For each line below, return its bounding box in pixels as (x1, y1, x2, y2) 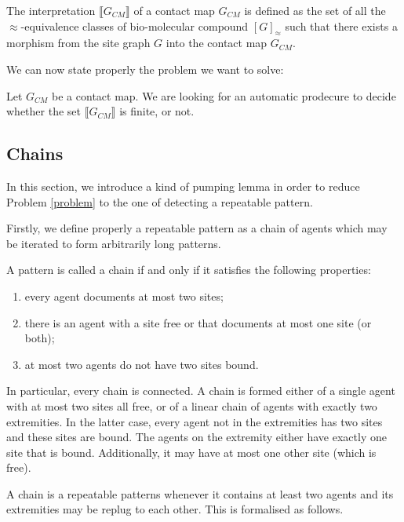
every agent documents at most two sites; (24, 287, 224, 304)
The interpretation (6, 2, 96, 18)
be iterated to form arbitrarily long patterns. (6, 235, 221, 251)
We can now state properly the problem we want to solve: (6, 60, 284, 77)
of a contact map (133, 2, 215, 18)
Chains (6, 141, 64, 166)
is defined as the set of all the (244, 2, 386, 18)
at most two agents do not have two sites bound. (24, 356, 259, 372)
